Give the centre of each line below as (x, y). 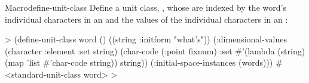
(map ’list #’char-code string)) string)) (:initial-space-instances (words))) (139, 62)
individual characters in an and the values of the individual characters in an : (146, 19)
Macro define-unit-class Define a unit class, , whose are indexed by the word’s (146, 7)
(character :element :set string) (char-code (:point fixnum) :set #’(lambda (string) (155, 50)
